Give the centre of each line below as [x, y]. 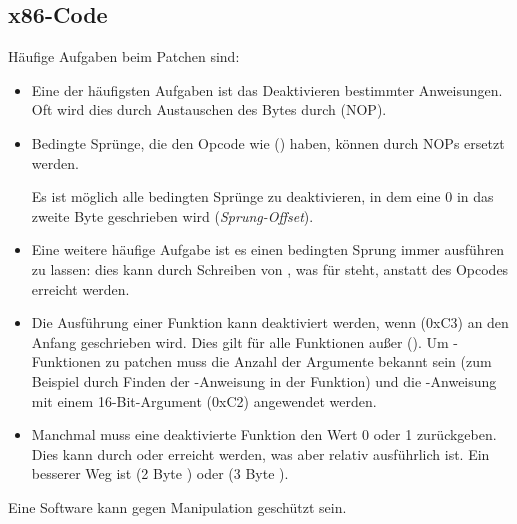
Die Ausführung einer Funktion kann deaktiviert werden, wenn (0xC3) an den [270, 322]
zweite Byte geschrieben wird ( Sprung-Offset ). [172, 215]
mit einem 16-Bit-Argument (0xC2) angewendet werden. [204, 400]
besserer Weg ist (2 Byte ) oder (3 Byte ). [160, 473]
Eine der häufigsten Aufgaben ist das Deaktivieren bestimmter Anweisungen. [267, 89]
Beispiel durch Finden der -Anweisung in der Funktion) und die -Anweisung [264, 380]
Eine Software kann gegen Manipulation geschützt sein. [177, 506]
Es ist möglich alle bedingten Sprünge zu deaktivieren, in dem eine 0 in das [262, 196]
